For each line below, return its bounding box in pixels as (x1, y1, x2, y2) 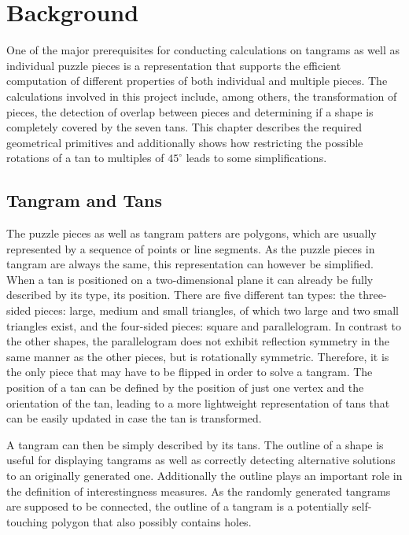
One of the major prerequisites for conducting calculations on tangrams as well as (6, 42, 400, 58)
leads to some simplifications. (186, 149, 327, 166)
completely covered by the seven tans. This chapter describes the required (6, 119, 363, 135)
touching (6, 513, 48, 529)
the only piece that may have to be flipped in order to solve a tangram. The (6, 363, 373, 380)
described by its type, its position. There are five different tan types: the (6, 286, 356, 303)
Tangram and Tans (6, 188, 162, 212)
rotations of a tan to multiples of (6, 149, 164, 166)
